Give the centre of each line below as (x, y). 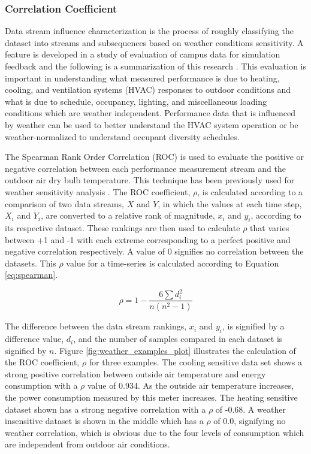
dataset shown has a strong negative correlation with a (105, 409)
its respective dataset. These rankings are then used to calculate (123, 227)
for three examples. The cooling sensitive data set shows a (195, 362)
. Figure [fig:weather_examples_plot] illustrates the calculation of (175, 350)
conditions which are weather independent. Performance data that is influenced (150, 113)
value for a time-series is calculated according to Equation (173, 263)
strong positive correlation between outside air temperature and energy (135, 373)
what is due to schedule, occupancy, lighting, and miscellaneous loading (136, 101)
